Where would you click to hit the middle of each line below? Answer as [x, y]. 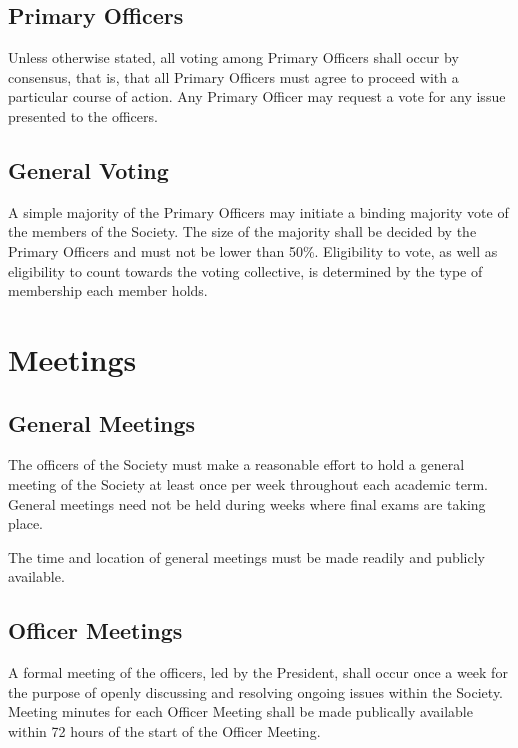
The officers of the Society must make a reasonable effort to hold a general [236, 464]
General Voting [88, 169]
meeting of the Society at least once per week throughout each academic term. [248, 483]
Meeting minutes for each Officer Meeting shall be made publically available [240, 711]
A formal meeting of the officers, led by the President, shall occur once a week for [258, 672]
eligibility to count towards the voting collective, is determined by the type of [245, 270]
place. [25, 523]
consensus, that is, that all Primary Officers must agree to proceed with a [233, 76]
